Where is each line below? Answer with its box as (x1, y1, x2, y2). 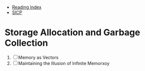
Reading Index (11, 4, 42, 10)
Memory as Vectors (18, 54, 59, 60)
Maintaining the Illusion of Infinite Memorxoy (18, 60, 110, 66)
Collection (4, 37, 48, 49)
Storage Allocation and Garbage (4, 27, 141, 38)
